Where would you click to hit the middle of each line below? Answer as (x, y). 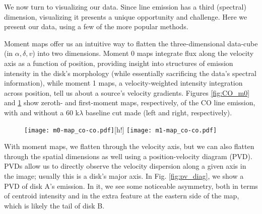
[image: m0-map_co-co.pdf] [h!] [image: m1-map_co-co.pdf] (121, 129)
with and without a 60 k (42, 112)
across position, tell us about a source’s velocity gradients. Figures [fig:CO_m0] (127, 92)
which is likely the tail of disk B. (54, 205)
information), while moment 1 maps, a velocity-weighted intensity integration (123, 83)
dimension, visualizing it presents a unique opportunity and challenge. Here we (126, 16)
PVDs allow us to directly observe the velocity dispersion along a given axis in (125, 166)
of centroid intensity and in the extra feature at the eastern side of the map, (122, 196)
